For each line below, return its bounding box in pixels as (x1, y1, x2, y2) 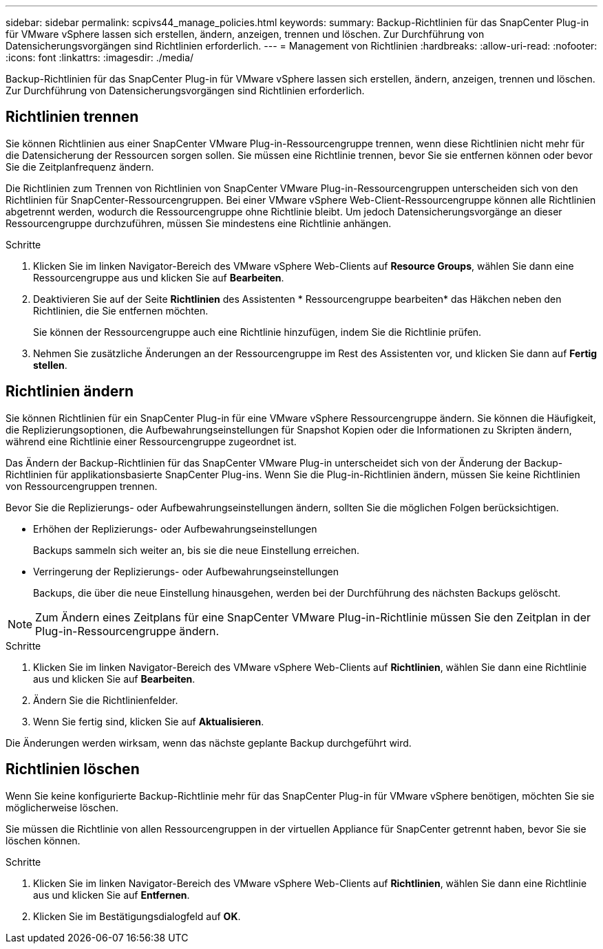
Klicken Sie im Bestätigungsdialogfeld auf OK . (33, 910, 241, 922)
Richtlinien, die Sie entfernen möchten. (33, 304, 209, 317)
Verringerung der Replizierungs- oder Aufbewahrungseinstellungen (33, 565, 339, 577)
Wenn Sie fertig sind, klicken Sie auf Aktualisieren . (33, 715, 264, 727)
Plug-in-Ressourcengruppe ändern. (35, 623, 220, 638)
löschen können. (6, 834, 81, 846)
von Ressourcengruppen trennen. (6, 480, 158, 492)
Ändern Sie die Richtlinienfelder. (33, 694, 178, 706)
